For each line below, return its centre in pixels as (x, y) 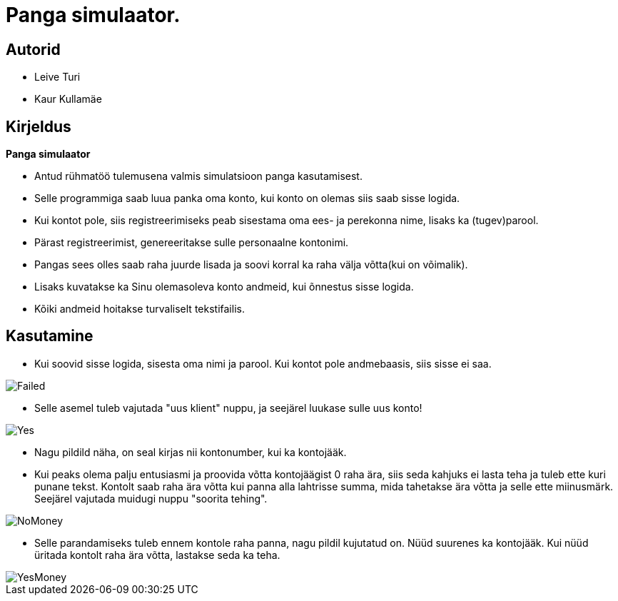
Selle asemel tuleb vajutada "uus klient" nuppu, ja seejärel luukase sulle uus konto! (228, 408)
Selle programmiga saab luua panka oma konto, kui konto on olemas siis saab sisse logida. (247, 198)
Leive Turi (57, 77)
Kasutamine (50, 336)
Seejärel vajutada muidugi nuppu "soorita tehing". (151, 498)
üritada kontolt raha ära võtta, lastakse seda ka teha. (157, 555)
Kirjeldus (39, 126)
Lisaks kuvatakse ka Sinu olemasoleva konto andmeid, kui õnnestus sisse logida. (224, 287)
